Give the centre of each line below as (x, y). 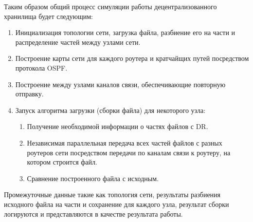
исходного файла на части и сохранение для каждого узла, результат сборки (117, 204)
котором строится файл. (62, 162)
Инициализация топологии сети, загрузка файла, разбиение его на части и (125, 32)
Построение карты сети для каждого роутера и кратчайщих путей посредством (132, 58)
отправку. (29, 94)
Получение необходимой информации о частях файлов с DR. (117, 126)
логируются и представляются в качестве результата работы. (93, 213)
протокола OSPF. (41, 67)
